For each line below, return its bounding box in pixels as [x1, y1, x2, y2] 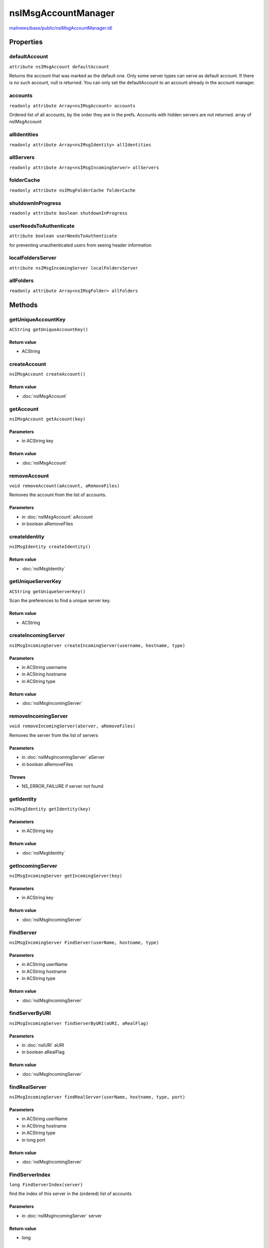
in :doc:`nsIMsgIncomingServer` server [21, 1213, 102, 1219]
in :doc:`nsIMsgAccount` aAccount [21, 514, 93, 520]
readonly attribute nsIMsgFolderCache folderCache [9, 187, 135, 193]
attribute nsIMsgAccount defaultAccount [9, 64, 110, 69]
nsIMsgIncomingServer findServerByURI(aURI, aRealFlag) [9, 1020, 149, 1026]
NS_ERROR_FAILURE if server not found [21, 783, 104, 789]
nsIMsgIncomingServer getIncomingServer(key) [9, 873, 123, 879]
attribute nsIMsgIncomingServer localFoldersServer [9, 265, 138, 271]
